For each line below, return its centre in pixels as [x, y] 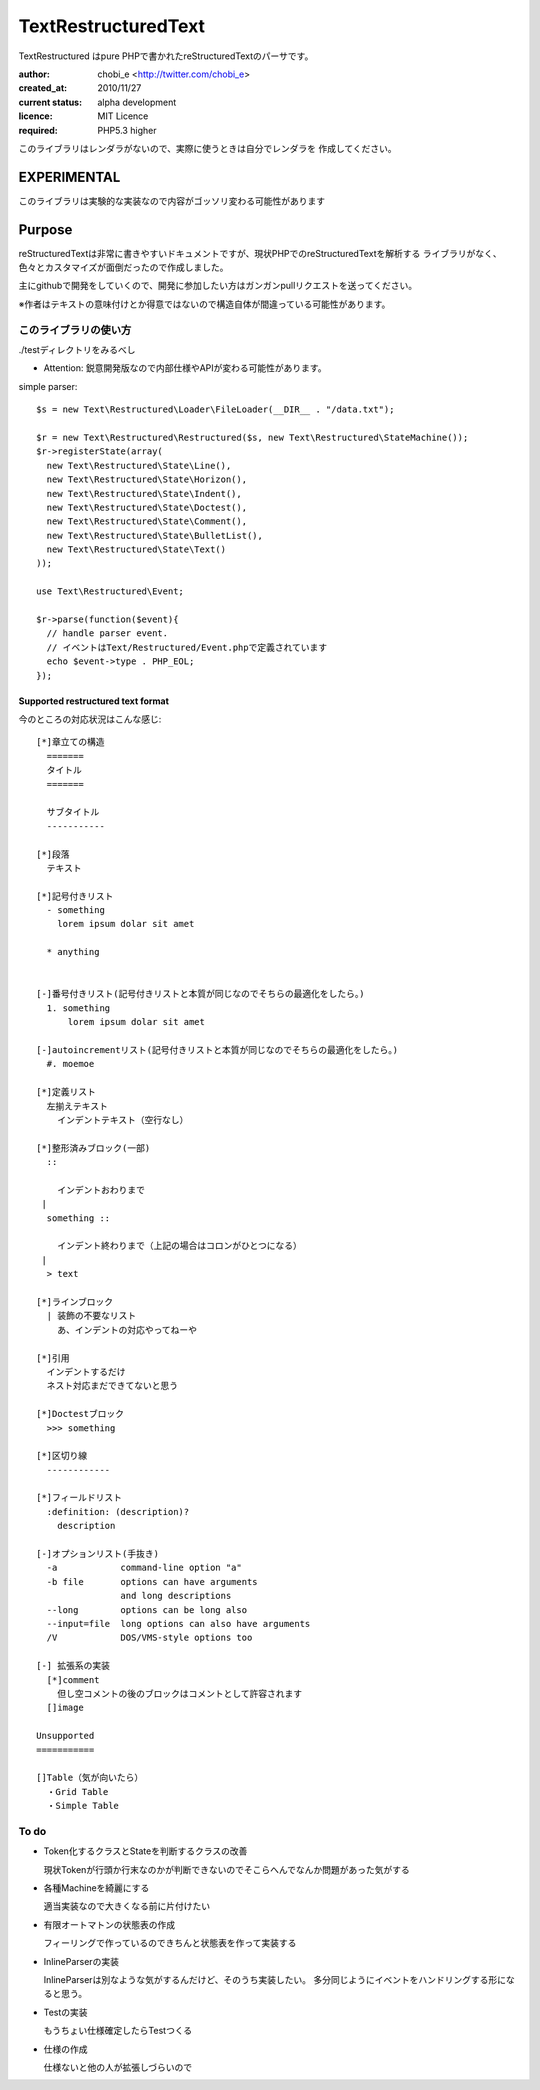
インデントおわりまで [100, 1189]
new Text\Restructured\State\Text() [136, 549]
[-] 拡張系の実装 [73, 1666]
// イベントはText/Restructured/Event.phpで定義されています [187, 647]
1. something [78, 1008]
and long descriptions [176, 1596]
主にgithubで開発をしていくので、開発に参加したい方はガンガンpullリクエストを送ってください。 [218, 286]
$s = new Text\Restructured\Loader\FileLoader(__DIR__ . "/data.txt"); [215, 409]
